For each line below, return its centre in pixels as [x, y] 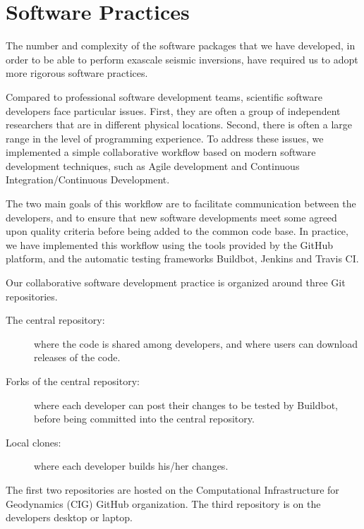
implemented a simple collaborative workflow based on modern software [161, 152]
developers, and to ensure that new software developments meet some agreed [171, 217]
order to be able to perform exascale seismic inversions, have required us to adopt [182, 59]
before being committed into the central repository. [144, 419]
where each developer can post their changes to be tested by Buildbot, [186, 405]
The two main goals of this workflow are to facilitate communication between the [181, 203]
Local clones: [34, 442]
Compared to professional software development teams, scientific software [164, 96]
